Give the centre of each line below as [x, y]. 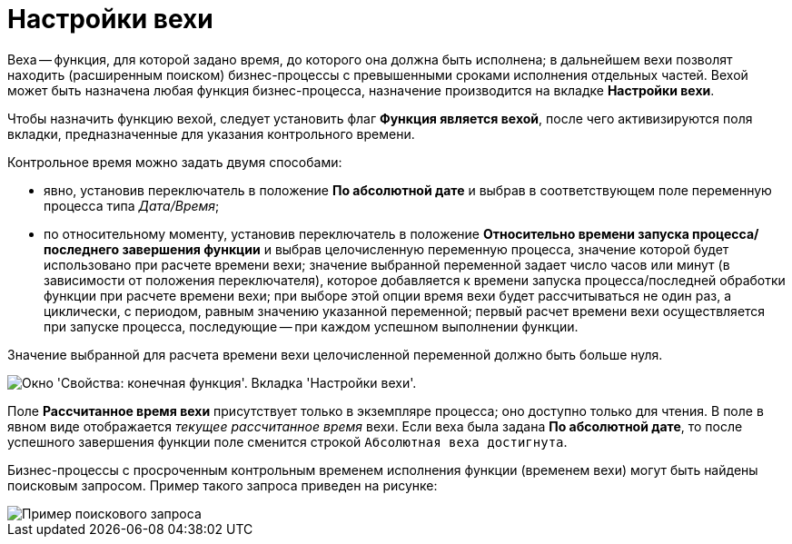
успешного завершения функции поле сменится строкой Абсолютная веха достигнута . [287, 441]
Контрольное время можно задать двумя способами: [175, 162]
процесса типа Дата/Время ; [132, 205]
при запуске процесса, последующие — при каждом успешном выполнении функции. [311, 326]
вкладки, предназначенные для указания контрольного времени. [211, 134]
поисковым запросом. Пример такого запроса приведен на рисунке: [223, 485]
